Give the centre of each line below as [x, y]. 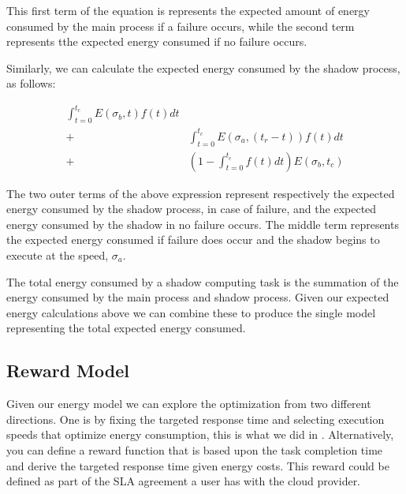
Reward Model [68, 370]
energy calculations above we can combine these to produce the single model [191, 312]
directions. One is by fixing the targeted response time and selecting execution [196, 419]
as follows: [31, 83]
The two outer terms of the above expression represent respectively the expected [201, 193]
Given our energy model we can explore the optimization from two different [189, 404]
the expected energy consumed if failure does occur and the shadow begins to [193, 240]
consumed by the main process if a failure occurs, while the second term [181, 26]
